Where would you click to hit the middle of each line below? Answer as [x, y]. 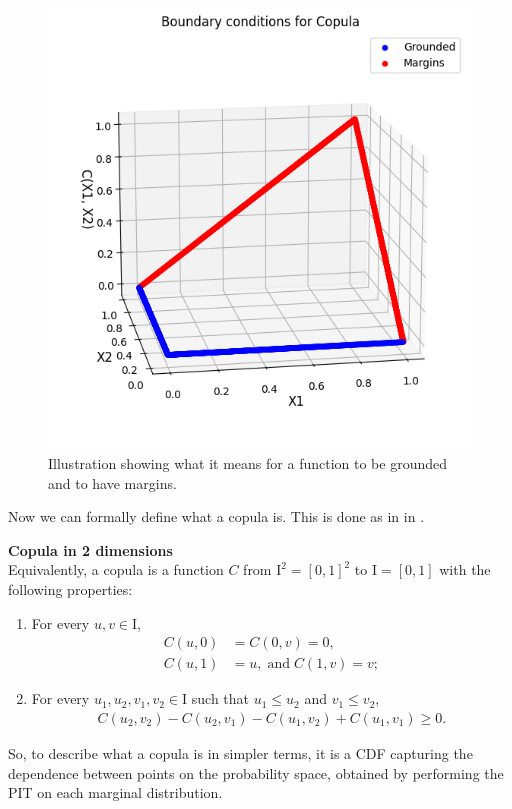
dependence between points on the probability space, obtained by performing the [256, 772]
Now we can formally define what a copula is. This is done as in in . [216, 516]
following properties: [70, 589]
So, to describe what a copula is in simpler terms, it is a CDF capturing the [240, 752]
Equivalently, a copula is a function [116, 569]
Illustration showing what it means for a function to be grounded [247, 463]
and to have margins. [112, 482]
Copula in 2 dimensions [90, 549]
